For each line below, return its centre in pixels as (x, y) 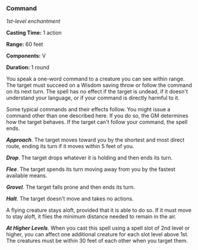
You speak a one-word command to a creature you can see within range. (95, 79)
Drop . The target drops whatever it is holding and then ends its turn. (89, 158)
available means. (27, 176)
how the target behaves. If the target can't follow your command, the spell (97, 122)
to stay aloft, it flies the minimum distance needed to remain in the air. (91, 217)
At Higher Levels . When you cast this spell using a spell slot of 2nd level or (98, 228)
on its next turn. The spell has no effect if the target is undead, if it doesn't (97, 92)
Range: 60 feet (25, 44)
